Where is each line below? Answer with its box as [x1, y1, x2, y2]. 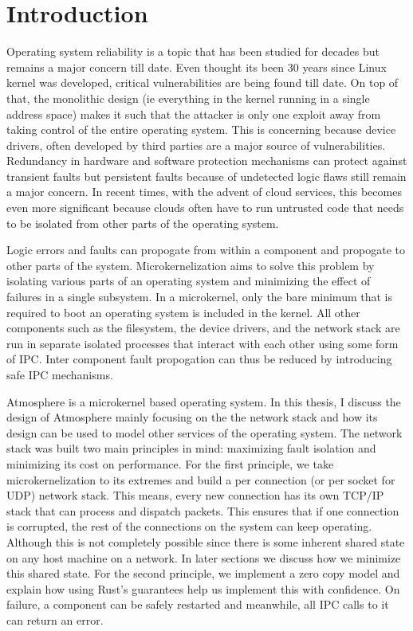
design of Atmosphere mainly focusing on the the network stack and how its [6, 409, 378, 425]
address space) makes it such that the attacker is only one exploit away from [6, 105, 381, 122]
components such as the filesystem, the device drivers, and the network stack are [6, 319, 400, 336]
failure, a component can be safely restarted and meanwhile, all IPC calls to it [6, 596, 389, 613]
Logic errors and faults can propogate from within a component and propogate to [6, 241, 405, 258]
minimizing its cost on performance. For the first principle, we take [6, 455, 334, 472]
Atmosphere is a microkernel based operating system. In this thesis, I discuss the [6, 393, 401, 410]
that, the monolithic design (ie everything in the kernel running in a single [6, 89, 370, 106]
